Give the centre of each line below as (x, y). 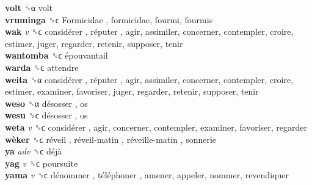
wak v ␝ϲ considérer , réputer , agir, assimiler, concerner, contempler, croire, (149, 31)
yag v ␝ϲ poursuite (42, 163)
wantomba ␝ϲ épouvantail (56, 55)
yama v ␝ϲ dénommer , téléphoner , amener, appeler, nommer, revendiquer (147, 175)
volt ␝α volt (29, 7)
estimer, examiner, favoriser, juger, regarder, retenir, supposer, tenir (132, 91)
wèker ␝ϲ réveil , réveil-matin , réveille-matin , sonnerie (111, 139)
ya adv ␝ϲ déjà (34, 151)
